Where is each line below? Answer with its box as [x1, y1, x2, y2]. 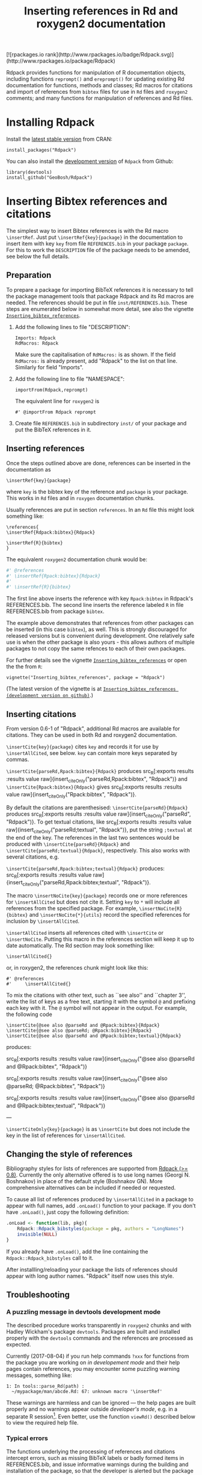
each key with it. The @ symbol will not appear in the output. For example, [6, 1005, 188, 1012]
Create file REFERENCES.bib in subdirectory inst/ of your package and [14, 419, 187, 426]
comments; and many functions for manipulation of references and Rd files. [6, 94, 194, 102]
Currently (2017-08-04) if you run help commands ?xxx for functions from [6, 1352, 189, 1360]
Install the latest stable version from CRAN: [6, 135, 113, 143]
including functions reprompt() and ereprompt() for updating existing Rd [6, 75, 185, 82]
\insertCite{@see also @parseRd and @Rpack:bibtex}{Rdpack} [6, 1023, 161, 1029]
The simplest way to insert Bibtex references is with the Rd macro [6, 227, 169, 235]
